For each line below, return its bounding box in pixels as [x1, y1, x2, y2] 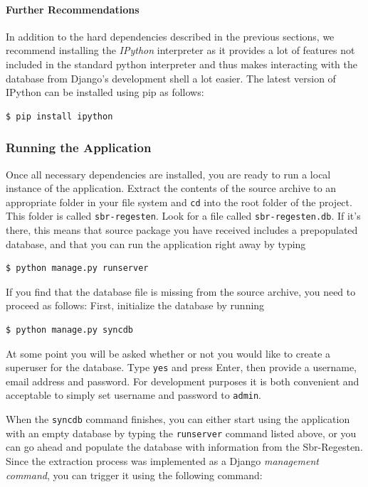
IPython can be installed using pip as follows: [6, 85, 204, 100]
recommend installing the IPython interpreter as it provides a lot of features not [6, 43, 355, 58]
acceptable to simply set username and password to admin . [6, 387, 262, 402]
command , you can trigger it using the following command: [6, 467, 263, 482]
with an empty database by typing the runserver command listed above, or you [6, 425, 357, 440]
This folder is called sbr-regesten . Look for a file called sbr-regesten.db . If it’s [6, 208, 361, 223]
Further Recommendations [6, 1, 140, 16]
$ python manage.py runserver [6, 263, 149, 274]
